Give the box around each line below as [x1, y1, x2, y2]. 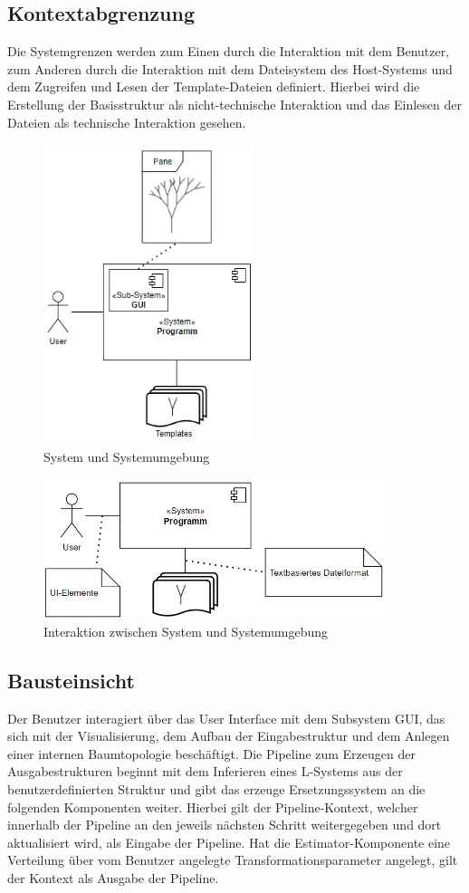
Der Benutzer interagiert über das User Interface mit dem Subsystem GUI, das [7, 708, 445, 727]
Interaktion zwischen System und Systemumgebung [43, 621, 329, 640]
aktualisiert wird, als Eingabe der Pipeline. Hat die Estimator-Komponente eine [7, 832, 451, 851]
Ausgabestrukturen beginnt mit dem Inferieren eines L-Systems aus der [7, 762, 403, 781]
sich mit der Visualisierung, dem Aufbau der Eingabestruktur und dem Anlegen [7, 726, 450, 745]
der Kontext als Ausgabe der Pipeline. [7, 868, 219, 887]
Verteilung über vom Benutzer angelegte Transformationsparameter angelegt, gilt [7, 850, 458, 869]
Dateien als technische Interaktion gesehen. [7, 112, 246, 131]
